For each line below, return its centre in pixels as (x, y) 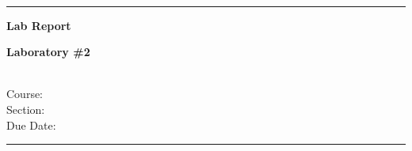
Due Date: (31, 125)
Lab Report (39, 25)
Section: (26, 109)
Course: (25, 94)
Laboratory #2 (48, 52)
